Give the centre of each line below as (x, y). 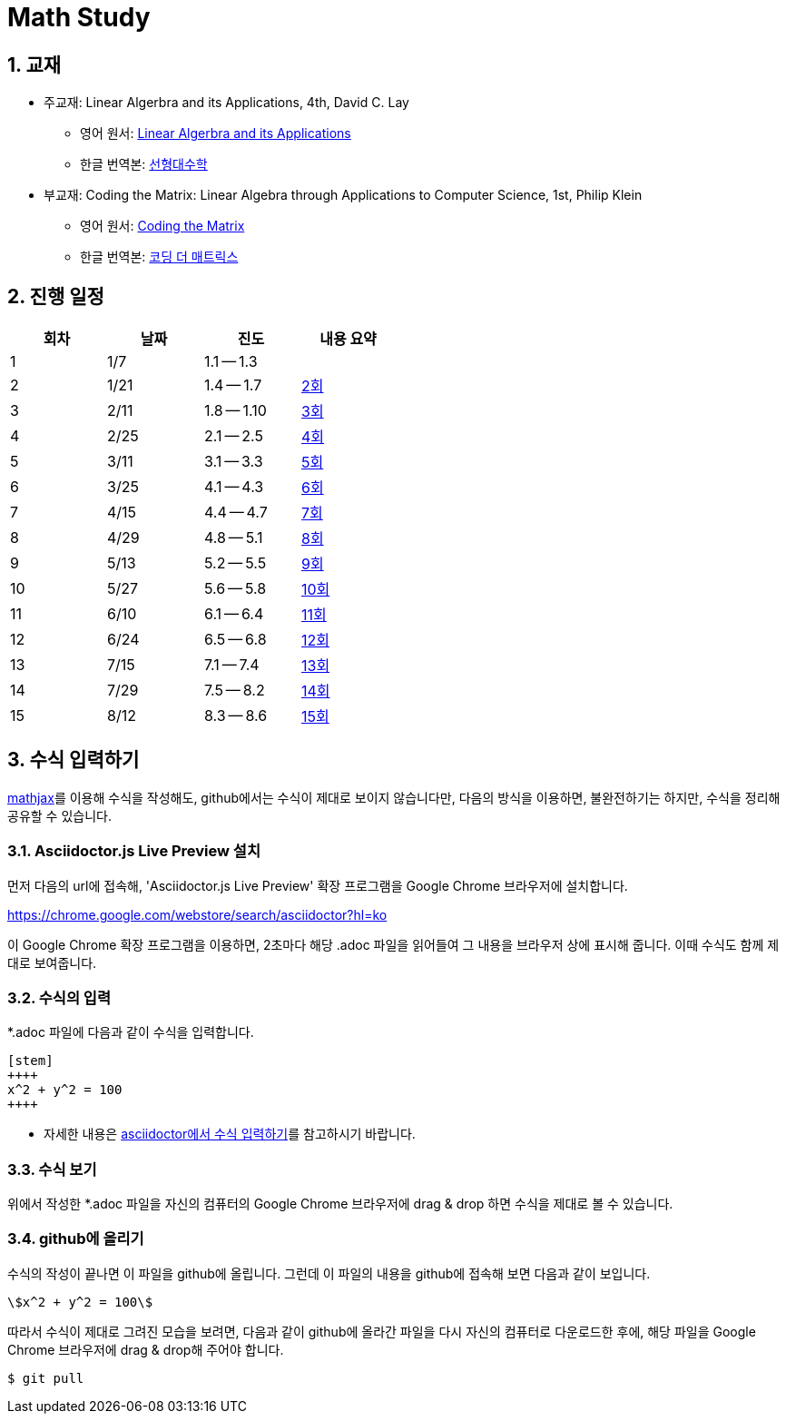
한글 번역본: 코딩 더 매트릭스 (159, 257)
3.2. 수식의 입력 (59, 997)
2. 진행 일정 (56, 296)
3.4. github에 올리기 (76, 1239)
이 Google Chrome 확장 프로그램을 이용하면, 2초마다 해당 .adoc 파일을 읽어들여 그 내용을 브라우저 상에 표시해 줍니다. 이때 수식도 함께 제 (393, 944)
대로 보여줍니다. (52, 962)
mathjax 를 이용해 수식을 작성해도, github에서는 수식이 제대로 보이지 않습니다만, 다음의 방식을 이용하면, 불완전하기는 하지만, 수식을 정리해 (394, 797)
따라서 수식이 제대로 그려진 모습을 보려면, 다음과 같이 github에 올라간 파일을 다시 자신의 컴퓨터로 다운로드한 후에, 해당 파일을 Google (382, 1331)
